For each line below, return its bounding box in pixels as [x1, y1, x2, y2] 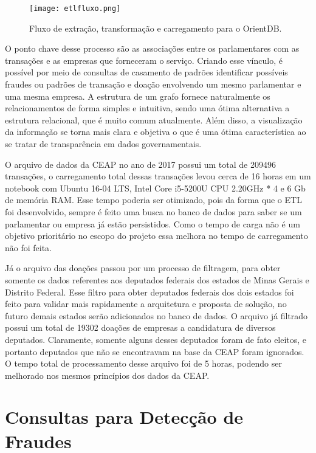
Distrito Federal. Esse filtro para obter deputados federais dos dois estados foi [5, 285, 294, 298]
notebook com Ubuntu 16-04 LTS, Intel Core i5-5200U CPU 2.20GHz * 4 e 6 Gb [5, 181, 306, 194]
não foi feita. [5, 241, 52, 254]
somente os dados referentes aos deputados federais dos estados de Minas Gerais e [5, 273, 309, 286]
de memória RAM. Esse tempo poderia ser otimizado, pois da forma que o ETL [5, 193, 302, 206]
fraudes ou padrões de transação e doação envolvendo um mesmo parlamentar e [5, 78, 301, 91]
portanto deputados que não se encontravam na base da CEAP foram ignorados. [5, 345, 304, 358]
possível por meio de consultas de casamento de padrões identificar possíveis [5, 66, 288, 78]
